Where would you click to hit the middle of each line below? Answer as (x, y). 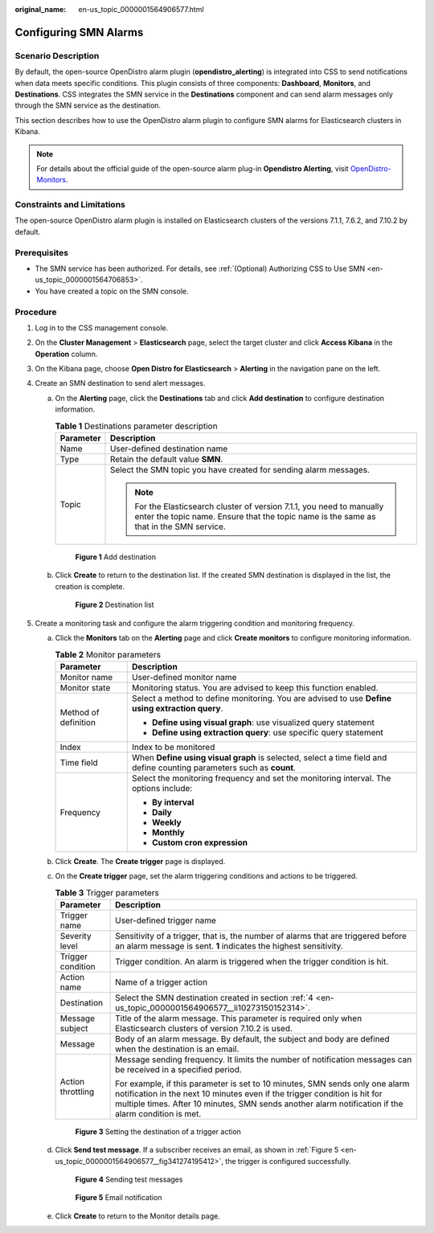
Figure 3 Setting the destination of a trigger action (158, 1131)
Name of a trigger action (162, 982)
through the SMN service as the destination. (88, 105)
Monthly (168, 832)
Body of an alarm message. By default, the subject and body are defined (252, 1038)
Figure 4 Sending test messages (129, 1180)
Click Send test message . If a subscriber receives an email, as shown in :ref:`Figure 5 (197, 1150)
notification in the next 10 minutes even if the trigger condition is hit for (249, 1093)
